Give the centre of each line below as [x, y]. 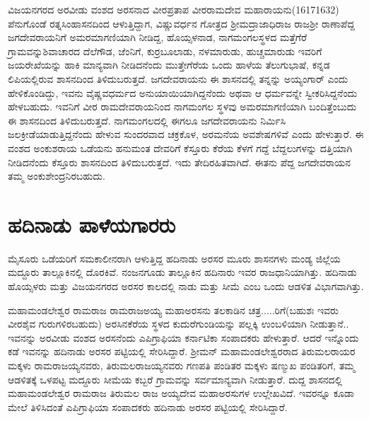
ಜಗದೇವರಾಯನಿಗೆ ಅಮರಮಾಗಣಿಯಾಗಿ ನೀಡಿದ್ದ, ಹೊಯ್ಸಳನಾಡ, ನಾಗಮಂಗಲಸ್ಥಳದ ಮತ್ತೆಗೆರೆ [157, 37]
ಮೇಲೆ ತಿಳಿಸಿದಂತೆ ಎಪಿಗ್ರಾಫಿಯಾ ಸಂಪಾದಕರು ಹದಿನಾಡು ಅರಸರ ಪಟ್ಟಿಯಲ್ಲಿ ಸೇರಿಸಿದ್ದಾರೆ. [148, 406]
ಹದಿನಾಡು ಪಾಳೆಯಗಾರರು [92, 224]
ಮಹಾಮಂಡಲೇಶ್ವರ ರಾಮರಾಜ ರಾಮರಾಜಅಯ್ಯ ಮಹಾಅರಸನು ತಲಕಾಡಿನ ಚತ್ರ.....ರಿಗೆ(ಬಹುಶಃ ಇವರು [173, 310]
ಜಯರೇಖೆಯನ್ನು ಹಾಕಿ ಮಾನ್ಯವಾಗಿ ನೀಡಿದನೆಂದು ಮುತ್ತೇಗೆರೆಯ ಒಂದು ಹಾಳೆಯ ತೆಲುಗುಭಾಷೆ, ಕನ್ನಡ [169, 65]
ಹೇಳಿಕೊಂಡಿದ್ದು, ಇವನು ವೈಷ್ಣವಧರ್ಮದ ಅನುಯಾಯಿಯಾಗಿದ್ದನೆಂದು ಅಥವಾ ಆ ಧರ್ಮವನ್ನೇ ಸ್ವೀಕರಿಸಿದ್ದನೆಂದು [183, 92]
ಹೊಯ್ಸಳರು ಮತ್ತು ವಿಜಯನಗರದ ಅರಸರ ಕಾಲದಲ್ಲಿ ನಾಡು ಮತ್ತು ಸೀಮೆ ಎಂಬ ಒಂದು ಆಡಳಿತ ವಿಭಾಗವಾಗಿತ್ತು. [186, 286]
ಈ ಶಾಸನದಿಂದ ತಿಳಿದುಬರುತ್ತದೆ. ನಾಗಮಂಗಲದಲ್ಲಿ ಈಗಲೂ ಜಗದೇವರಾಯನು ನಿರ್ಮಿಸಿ [147, 120]
